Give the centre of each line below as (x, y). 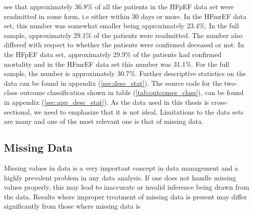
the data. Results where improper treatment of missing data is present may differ (126, 196)
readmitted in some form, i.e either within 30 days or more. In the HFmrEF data (125, 16)
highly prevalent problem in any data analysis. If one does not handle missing (120, 177)
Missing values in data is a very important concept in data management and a (121, 167)
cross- (220, 102)
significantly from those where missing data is (72, 206)
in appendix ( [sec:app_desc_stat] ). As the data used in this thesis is (106, 102)
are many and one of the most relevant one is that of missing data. (104, 121)
